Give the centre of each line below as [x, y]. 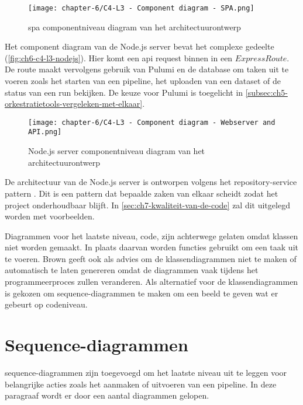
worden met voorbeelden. [50, 216]
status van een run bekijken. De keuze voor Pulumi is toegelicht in [124, 92]
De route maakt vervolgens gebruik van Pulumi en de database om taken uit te [147, 69]
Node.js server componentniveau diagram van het [117, 151]
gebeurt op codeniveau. [46, 304]
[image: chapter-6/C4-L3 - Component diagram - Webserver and [152, 122]
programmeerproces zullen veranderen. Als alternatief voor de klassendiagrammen [151, 282]
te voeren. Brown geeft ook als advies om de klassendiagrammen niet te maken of [151, 258]
